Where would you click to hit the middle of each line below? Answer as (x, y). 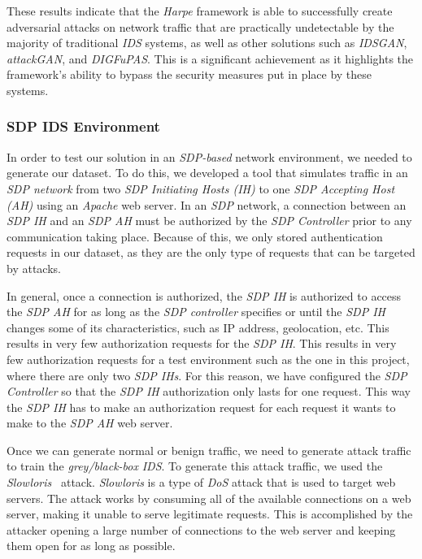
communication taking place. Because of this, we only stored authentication (195, 236)
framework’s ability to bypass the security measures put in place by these (189, 74)
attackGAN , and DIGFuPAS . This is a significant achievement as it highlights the (210, 58)
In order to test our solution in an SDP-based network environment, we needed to (209, 156)
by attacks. (34, 268)
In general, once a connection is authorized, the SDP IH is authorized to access (204, 295)
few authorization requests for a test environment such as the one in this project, (208, 359)
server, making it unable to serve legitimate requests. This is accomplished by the (210, 514)
